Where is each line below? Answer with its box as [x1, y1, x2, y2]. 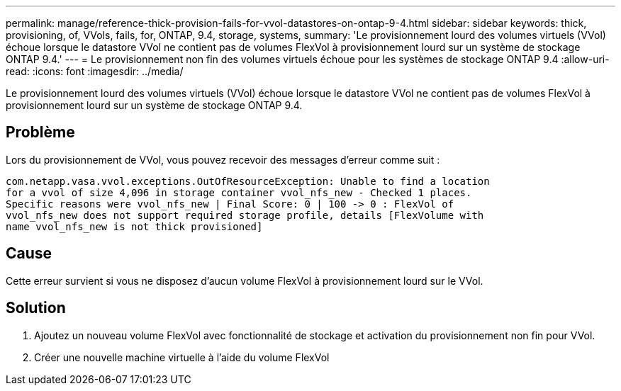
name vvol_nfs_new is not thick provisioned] [6, 220, 263, 232]
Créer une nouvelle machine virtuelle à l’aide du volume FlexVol [34, 351, 330, 363]
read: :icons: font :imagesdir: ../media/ [6, 65, 184, 77]
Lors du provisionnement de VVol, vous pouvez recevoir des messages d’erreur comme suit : [6, 153, 440, 166]
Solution [6, 299, 66, 317]
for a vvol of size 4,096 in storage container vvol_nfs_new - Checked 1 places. [6, 186, 472, 198]
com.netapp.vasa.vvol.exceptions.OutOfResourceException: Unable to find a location [6, 175, 490, 187]
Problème [6, 123, 75, 142]
